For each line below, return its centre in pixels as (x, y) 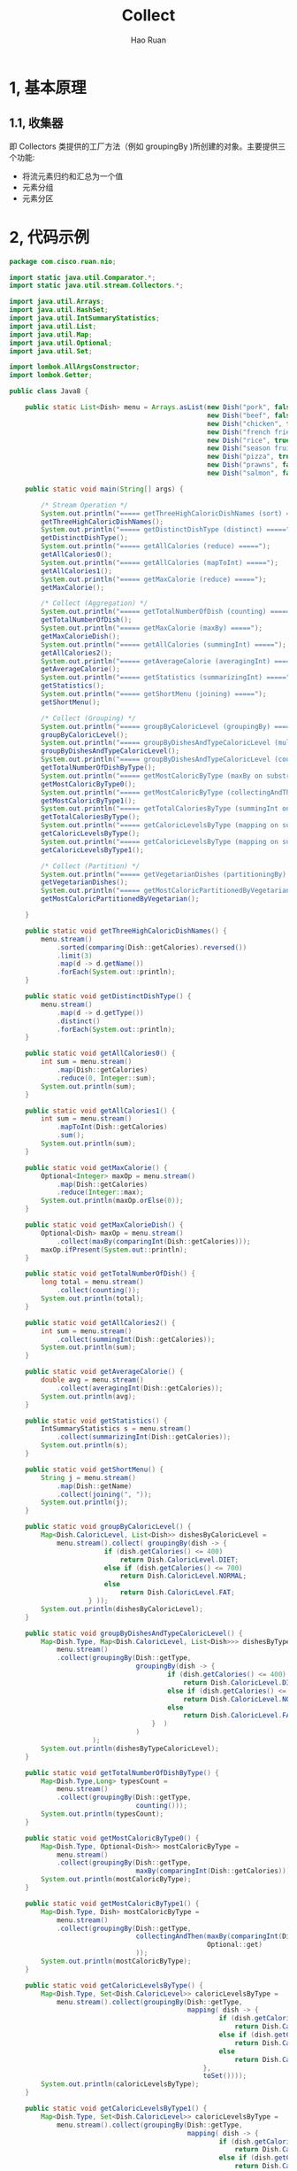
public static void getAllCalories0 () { (100, 1054)
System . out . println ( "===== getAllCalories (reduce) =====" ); (156, 547)
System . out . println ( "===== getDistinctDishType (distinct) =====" (166, 530)
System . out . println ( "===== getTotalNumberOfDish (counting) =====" (168, 612)
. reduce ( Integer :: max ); (100, 1192)
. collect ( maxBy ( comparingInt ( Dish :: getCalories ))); (153, 1241)
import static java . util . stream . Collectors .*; (96, 286)
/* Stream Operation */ (84, 505)
